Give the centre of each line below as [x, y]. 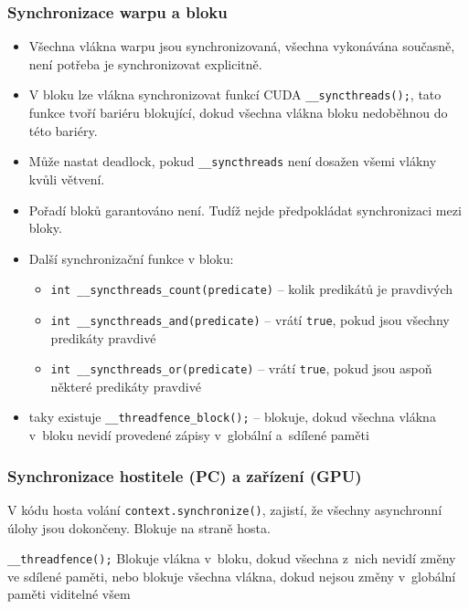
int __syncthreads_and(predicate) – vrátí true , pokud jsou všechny [250, 319]
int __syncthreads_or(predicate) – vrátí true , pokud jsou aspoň [241, 368]
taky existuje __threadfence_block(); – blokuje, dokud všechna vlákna [232, 417]
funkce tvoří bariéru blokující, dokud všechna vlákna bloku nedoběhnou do [238, 113]
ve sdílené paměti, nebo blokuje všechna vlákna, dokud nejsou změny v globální [232, 576]
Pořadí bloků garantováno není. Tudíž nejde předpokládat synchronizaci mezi [245, 210]
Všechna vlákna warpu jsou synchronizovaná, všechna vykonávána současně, [242, 46]
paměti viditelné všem [69, 594]
